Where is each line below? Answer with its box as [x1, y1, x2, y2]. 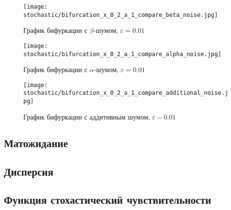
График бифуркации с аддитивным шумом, [23, 111, 150, 121]
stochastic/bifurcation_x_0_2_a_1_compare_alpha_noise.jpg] [23, 50, 222, 58]
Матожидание [4, 135, 68, 150]
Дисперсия [4, 164, 53, 179]
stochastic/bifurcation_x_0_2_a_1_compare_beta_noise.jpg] [23, 11, 218, 18]
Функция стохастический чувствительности [4, 192, 212, 207]
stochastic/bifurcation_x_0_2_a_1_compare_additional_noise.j [23, 90, 229, 97]
